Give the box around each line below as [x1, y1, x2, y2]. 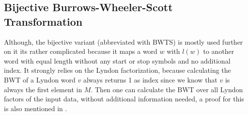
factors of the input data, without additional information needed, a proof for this [4, 94, 244, 104]
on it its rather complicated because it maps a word [4, 46, 157, 56]
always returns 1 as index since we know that [83, 74, 217, 84]
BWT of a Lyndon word [4, 74, 76, 84]
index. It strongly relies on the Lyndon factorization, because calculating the [4, 65, 231, 75]
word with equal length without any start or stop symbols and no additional [4, 55, 231, 66]
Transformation [4, 14, 83, 29]
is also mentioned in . [4, 103, 67, 113]
